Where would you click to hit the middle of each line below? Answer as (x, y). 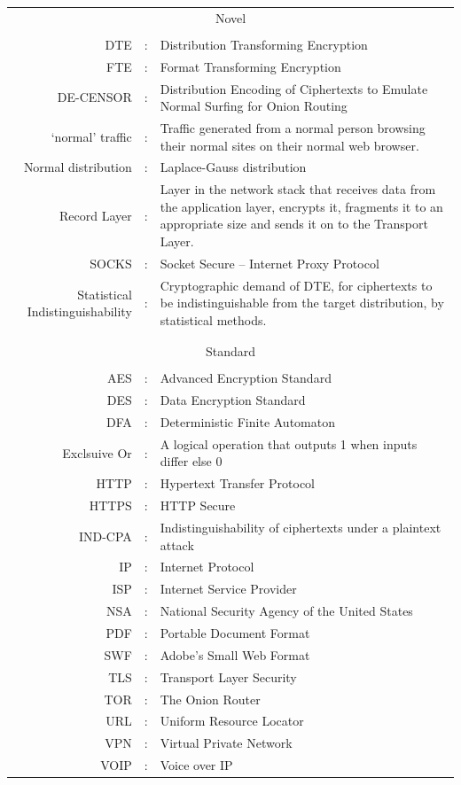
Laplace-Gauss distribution (233, 167)
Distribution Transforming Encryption (264, 44)
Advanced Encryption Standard (246, 378)
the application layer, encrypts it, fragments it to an (301, 206)
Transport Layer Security (228, 676)
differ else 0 (191, 461)
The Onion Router (210, 699)
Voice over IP (196, 765)
